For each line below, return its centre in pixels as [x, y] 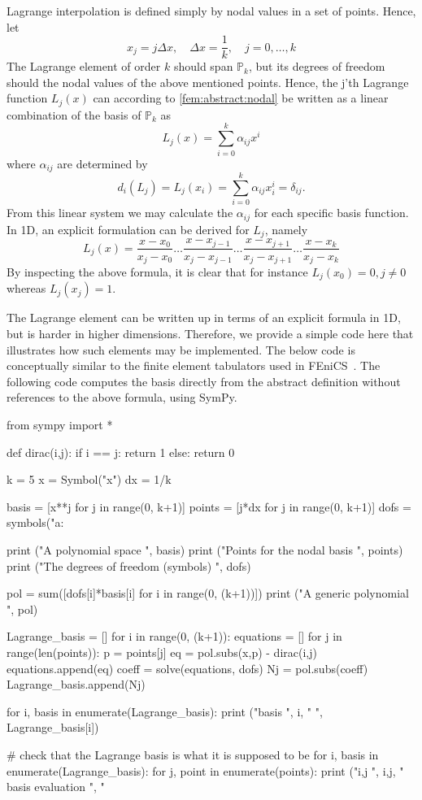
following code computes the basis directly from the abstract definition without [204, 381]
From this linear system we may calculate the [120, 213]
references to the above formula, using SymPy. [122, 397]
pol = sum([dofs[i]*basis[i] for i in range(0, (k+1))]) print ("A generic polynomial [208, 593]
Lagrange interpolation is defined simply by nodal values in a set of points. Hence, [211, 11]
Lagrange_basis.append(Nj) [76, 684]
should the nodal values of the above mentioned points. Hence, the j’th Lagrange [208, 82]
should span [203, 66]
